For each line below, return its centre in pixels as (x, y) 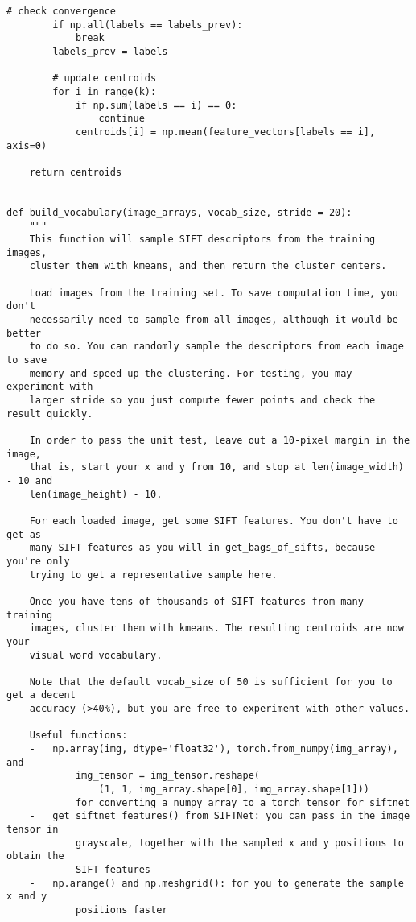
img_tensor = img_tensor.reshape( (167, 776)
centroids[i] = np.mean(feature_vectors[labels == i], (225, 132)
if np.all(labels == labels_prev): (148, 25)
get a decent (41, 695)
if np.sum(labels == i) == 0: (156, 105)
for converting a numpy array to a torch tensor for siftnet (243, 802)
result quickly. (50, 413)
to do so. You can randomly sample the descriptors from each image (216, 347)
